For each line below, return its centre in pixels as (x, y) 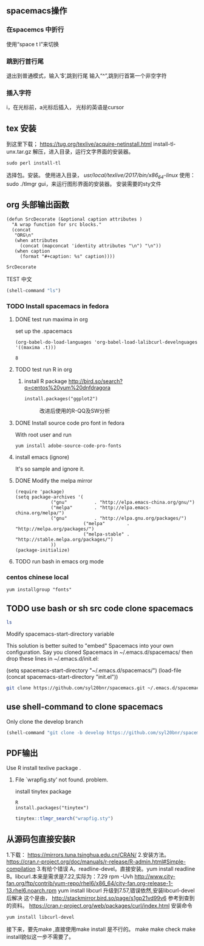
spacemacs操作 (37, 11)
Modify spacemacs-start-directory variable (60, 634)
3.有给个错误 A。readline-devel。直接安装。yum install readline (116, 869)
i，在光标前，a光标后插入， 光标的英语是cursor (65, 107)
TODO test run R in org (43, 369)
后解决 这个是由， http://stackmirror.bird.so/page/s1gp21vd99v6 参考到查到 (100, 898)
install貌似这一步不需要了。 (40, 936)
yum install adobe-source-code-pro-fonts (68, 446)
